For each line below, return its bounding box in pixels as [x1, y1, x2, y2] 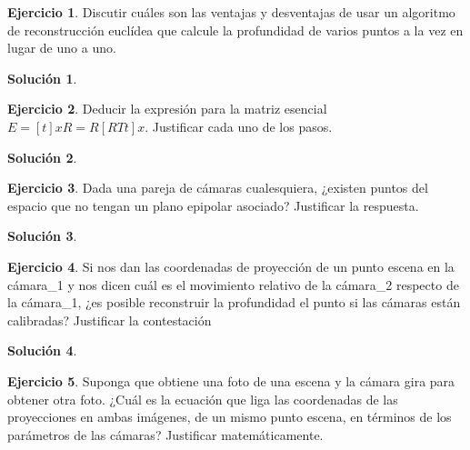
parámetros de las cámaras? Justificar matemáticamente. [7, 425, 324, 444]
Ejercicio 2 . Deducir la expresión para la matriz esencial [7, 99, 327, 118]
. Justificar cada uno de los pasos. [145, 116, 333, 135]
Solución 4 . [7, 341, 77, 360]
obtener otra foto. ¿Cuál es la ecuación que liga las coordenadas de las [7, 389, 398, 408]
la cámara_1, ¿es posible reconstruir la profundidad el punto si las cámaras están [7, 293, 461, 312]
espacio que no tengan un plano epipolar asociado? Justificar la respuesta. [7, 195, 419, 215]
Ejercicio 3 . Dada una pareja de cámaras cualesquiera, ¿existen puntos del [7, 178, 428, 197]
